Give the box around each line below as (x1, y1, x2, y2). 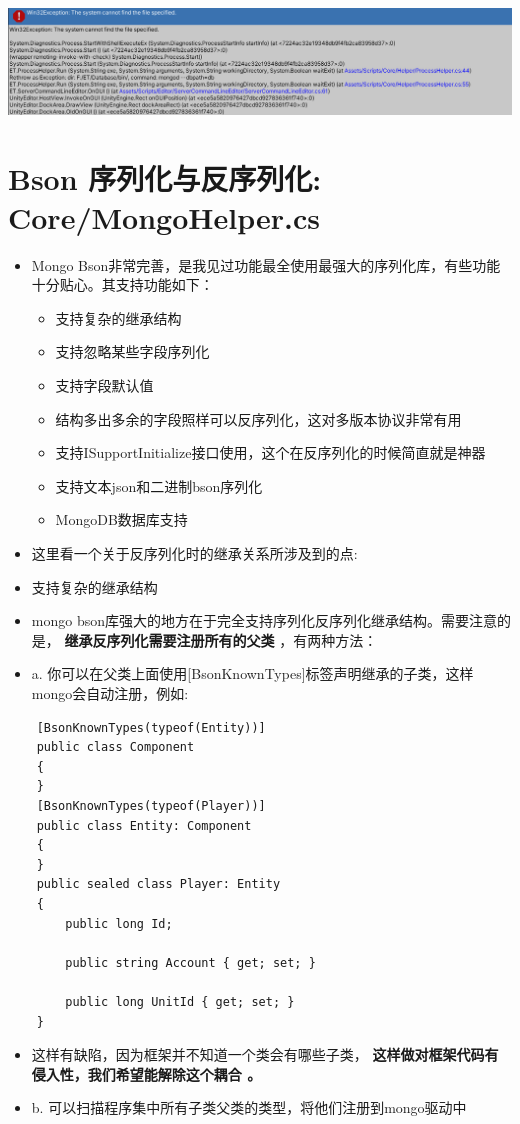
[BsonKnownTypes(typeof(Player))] (36, 798, 266, 813)
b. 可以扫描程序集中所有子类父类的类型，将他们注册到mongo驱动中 (31, 1097, 467, 1118)
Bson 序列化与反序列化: (8, 157, 322, 198)
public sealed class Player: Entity (36, 877, 281, 892)
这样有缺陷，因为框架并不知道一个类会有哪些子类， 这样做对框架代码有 (31, 1044, 499, 1065)
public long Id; (65, 916, 173, 931)
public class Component (36, 740, 195, 755)
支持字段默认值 (55, 375, 154, 396)
